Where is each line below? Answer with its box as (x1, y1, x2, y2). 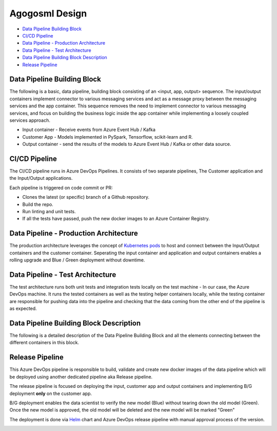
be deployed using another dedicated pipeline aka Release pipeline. (9, 373, 153, 380)
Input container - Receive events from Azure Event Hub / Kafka (22, 126, 156, 133)
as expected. (9, 306, 37, 312)
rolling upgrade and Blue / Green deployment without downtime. (9, 257, 145, 263)
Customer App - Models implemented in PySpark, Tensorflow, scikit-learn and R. (22, 134, 193, 140)
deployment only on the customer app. (9, 390, 92, 397)
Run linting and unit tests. (22, 209, 76, 214)
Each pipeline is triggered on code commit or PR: (9, 184, 113, 191)
